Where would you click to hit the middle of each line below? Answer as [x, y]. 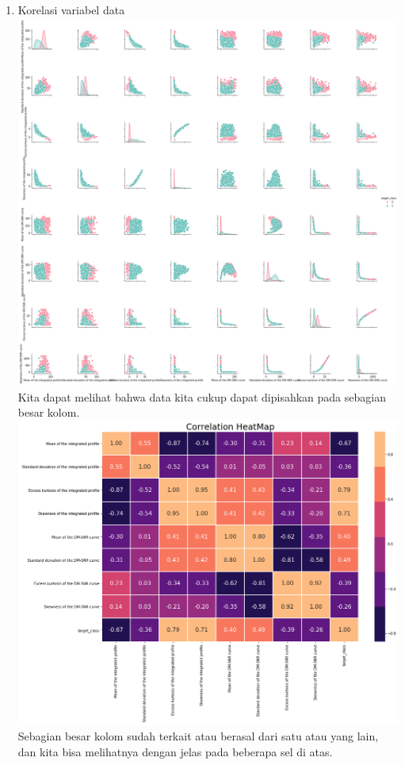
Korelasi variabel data [71, 10]
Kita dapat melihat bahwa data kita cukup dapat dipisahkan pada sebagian [202, 396]
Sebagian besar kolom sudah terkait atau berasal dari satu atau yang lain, [198, 736]
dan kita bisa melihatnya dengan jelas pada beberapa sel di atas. [175, 751]
